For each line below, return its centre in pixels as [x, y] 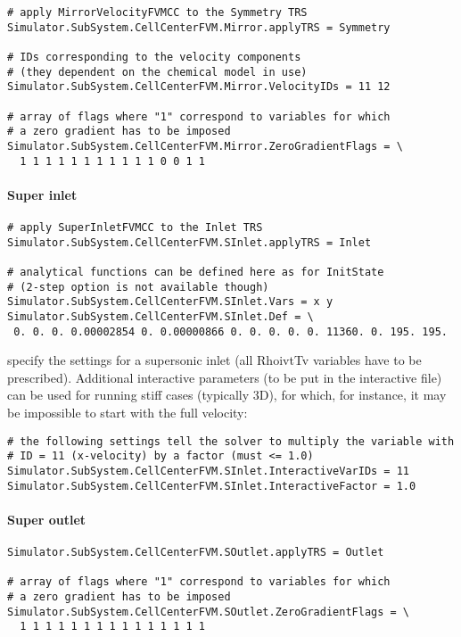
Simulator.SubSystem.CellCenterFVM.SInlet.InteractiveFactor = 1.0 [212, 486]
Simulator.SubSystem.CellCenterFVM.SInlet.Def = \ [161, 316]
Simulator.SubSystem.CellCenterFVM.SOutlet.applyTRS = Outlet [196, 553]
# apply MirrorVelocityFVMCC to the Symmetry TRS [157, 12]
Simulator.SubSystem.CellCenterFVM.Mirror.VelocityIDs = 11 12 [199, 87]
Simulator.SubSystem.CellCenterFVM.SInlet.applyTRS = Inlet [189, 242]
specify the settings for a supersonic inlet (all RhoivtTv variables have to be [214, 360]
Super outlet [47, 519]
